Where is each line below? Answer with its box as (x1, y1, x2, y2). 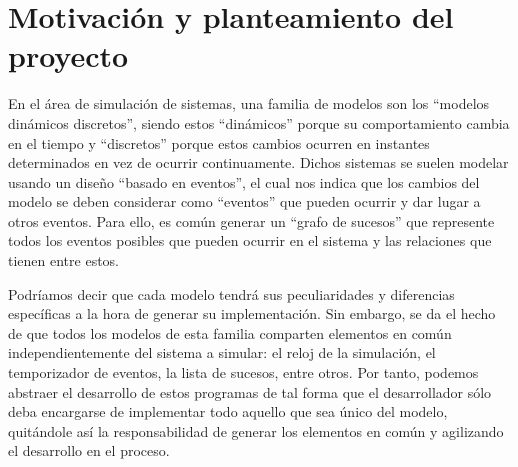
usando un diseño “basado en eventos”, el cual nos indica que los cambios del (8, 171, 480, 192)
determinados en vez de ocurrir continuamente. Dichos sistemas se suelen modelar (8, 152, 509, 173)
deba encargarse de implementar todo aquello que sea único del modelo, (8, 401, 448, 422)
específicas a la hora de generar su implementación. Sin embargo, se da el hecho (8, 303, 496, 324)
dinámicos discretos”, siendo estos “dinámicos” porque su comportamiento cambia (8, 112, 510, 133)
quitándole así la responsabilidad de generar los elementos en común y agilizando (8, 420, 504, 441)
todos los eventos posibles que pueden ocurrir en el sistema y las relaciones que (8, 230, 492, 251)
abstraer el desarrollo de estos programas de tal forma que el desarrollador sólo (8, 381, 492, 402)
